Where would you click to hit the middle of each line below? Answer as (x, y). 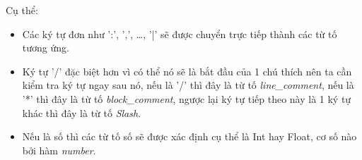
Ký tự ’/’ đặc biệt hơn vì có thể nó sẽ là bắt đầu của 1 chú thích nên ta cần (187, 71)
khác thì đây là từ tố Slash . (82, 112)
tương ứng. (46, 48)
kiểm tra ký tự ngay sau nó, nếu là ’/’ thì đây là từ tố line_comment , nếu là (188, 85)
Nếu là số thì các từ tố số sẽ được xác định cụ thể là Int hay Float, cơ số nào (189, 136)
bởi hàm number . (59, 150)
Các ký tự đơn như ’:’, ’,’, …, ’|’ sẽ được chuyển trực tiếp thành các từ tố (180, 33)
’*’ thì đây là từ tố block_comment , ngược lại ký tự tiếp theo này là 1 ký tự (187, 98)
